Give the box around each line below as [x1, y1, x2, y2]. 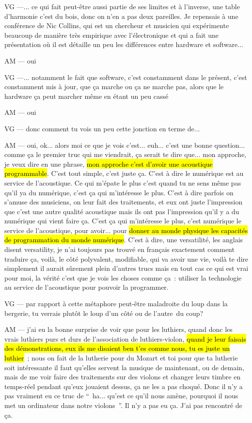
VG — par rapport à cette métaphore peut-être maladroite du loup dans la [4, 298, 228, 309]
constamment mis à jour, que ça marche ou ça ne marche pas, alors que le [4, 81, 224, 92]
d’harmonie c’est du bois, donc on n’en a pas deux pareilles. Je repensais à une [4, 11, 238, 21]
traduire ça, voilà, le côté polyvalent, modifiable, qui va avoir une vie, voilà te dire [4, 253, 249, 264]
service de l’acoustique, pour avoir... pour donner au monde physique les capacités [4, 225, 248, 235]
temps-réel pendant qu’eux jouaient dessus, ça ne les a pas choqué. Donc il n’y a [4, 381, 243, 391]
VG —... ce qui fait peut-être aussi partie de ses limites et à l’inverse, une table [4, 1, 240, 11]
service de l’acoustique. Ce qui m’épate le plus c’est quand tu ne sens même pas [4, 177, 241, 188]
